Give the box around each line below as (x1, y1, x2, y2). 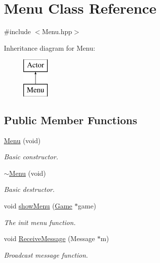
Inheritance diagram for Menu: (4, 42, 95, 53)
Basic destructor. (4, 184, 55, 194)
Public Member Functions (4, 112, 137, 127)
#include (4, 26, 31, 37)
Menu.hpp (42, 26, 72, 37)
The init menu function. (4, 217, 76, 227)
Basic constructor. (4, 151, 58, 162)
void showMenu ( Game (4, 201, 72, 211)
